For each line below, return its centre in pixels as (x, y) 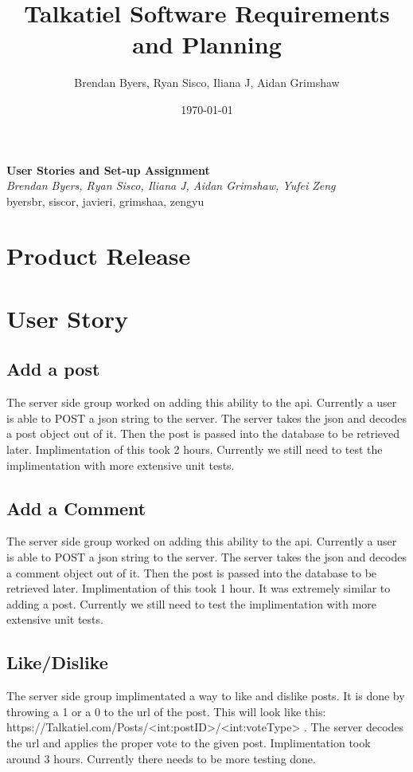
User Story (68, 318)
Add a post (53, 369)
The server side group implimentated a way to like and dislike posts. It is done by (206, 696)
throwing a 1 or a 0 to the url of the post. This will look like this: (166, 711)
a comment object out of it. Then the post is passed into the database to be (192, 572)
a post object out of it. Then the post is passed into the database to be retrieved (203, 433)
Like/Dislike (57, 662)
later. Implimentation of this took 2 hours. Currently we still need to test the (195, 449)
